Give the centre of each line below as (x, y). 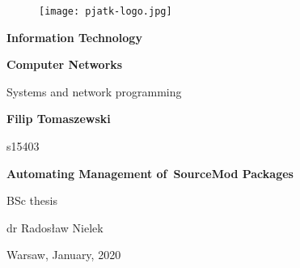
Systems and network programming (94, 91)
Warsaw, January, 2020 (64, 255)
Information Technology (74, 37)
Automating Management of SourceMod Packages (150, 173)
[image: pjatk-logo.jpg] (106, 11)
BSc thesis (32, 200)
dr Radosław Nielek (55, 227)
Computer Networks (65, 64)
